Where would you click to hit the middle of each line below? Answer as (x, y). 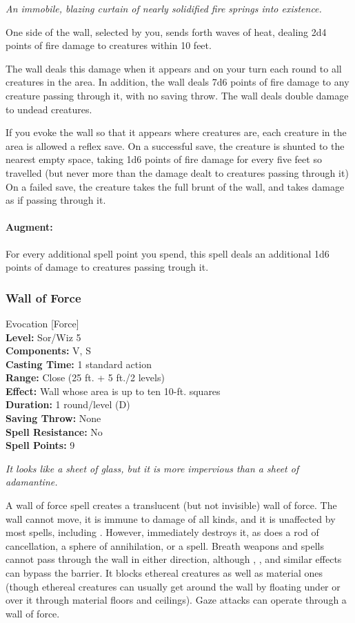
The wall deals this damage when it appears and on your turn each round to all (174, 68)
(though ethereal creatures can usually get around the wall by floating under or (173, 586)
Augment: (29, 227)
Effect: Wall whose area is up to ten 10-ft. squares (113, 391)
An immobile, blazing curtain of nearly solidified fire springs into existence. (164, 8)
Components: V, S (48, 351)
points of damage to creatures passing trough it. (107, 267)
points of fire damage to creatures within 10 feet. (109, 45)
